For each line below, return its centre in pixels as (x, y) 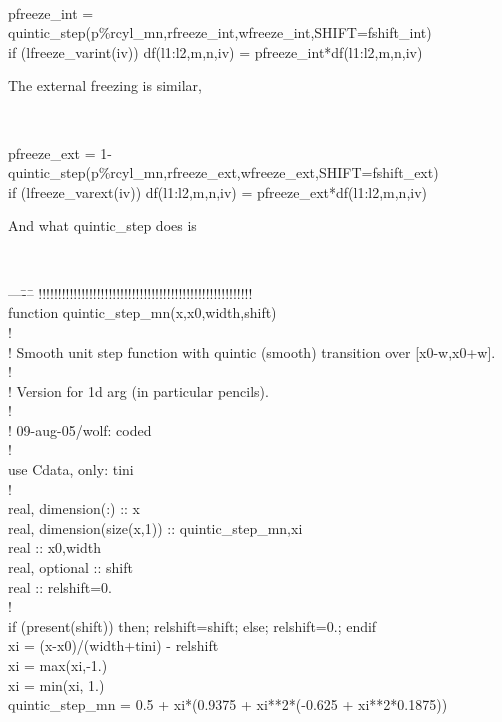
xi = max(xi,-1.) (58, 665)
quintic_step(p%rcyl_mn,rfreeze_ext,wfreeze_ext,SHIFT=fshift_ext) (223, 172)
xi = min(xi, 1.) (56, 684)
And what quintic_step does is (102, 225)
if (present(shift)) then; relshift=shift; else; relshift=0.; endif (192, 625)
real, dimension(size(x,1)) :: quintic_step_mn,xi (155, 527)
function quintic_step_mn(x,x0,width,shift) (142, 312)
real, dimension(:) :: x (74, 508)
